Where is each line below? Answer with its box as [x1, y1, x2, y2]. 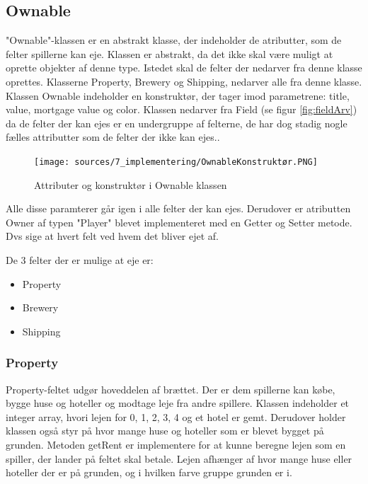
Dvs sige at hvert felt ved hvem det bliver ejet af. [6, 229, 219, 243]
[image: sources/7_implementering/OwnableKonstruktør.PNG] [34, 156, 318, 167]
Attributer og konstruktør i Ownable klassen [34, 177, 227, 192]
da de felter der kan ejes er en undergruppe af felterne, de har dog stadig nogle [6, 115, 347, 130]
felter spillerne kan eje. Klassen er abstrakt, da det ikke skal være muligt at [6, 46, 333, 61]
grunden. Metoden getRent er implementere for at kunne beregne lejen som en [6, 437, 346, 451]
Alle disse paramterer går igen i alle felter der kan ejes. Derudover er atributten [6, 201, 351, 216]
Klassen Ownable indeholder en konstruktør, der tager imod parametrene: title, [6, 88, 350, 103]
